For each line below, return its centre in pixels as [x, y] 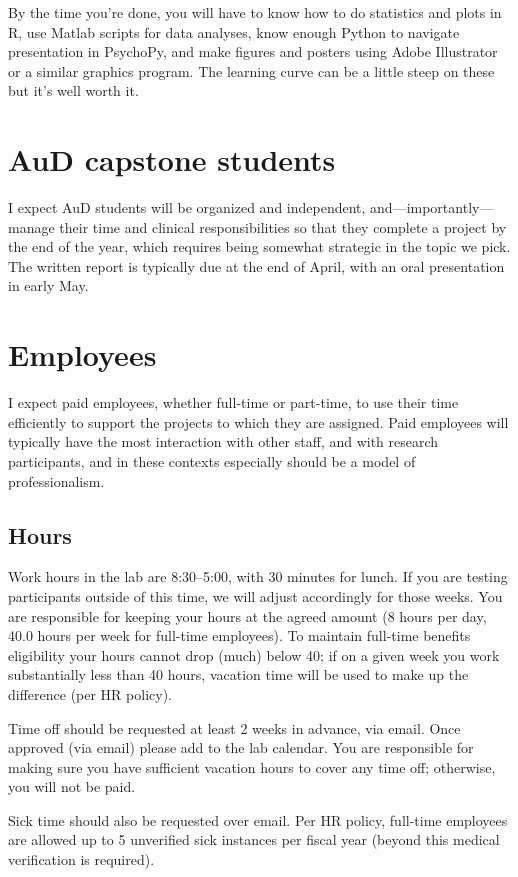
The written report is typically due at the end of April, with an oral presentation [256, 265]
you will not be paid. [72, 786]
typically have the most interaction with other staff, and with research [223, 441]
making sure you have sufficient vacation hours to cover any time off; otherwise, [252, 766]
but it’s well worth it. [73, 90]
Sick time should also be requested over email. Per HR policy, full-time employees [258, 819]
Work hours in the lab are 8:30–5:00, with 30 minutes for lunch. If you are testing [258, 576]
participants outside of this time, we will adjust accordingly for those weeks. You [255, 595]
